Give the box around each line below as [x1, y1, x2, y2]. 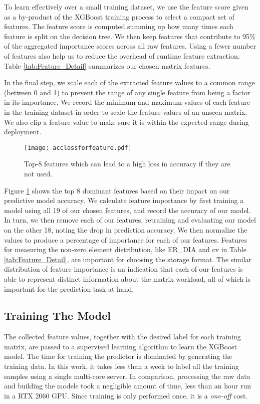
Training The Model [4, 308, 111, 323]
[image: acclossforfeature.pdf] [24, 144, 132, 151]
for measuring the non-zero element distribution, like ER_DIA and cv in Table [4, 244, 246, 255]
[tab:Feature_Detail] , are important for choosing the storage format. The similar [4, 254, 252, 264]
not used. [24, 168, 53, 178]
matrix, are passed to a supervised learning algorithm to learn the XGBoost [4, 341, 237, 351]
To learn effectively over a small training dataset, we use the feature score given [4, 2, 249, 12]
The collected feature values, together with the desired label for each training [4, 331, 241, 342]
